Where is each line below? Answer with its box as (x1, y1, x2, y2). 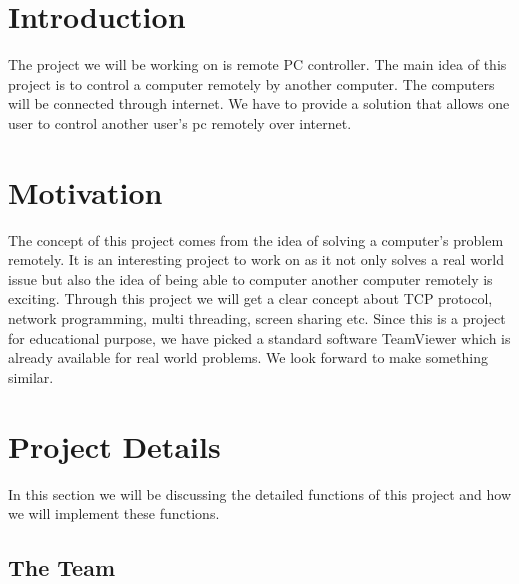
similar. (8, 366, 54, 387)
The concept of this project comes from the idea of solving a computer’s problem (8, 229, 504, 250)
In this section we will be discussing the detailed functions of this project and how (8, 483, 512, 504)
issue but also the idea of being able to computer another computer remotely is (8, 268, 493, 289)
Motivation (8, 171, 163, 212)
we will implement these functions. (8, 503, 220, 524)
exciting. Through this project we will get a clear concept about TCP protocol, (8, 288, 493, 309)
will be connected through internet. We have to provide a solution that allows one (8, 93, 510, 114)
